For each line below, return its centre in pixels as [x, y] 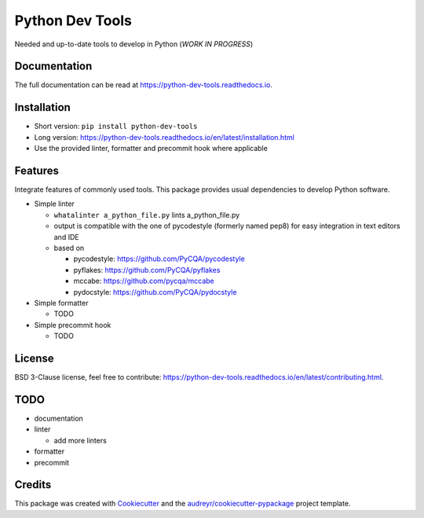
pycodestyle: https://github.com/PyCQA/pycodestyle [159, 259]
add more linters [80, 440]
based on [69, 248]
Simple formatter [61, 303]
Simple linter [54, 204]
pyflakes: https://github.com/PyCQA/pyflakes [147, 270]
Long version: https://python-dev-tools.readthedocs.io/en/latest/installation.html [164, 137]
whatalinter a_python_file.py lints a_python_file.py [147, 215]
